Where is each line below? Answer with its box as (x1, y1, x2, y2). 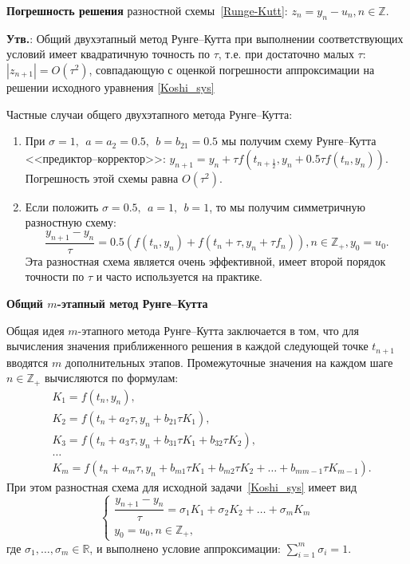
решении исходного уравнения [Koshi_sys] (6, 78, 215, 95)
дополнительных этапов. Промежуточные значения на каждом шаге (65, 353, 393, 370)
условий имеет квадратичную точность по (6, 45, 211, 62)
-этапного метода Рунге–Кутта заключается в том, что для (77, 321, 359, 338)
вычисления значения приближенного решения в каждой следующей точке (6, 337, 369, 354)
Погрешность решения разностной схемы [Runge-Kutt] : (6, 2, 288, 18)
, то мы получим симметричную (209, 198, 365, 215)
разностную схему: (25, 214, 116, 231)
